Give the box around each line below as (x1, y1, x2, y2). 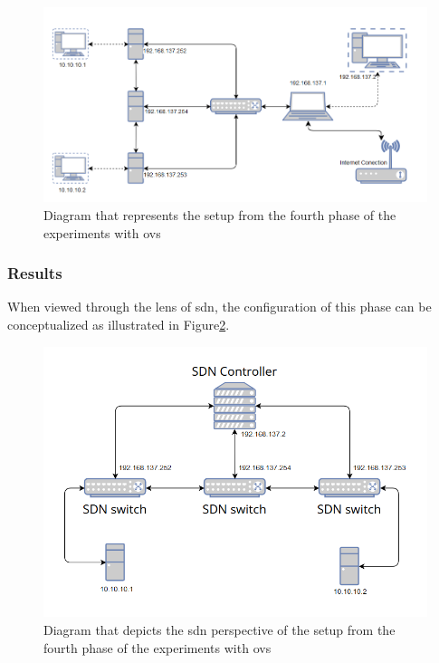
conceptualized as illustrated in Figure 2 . (7, 314, 230, 333)
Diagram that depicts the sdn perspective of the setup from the (43, 620, 396, 639)
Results (7, 262, 62, 284)
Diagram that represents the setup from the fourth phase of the (43, 205, 396, 224)
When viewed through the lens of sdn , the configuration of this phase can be (7, 297, 432, 316)
